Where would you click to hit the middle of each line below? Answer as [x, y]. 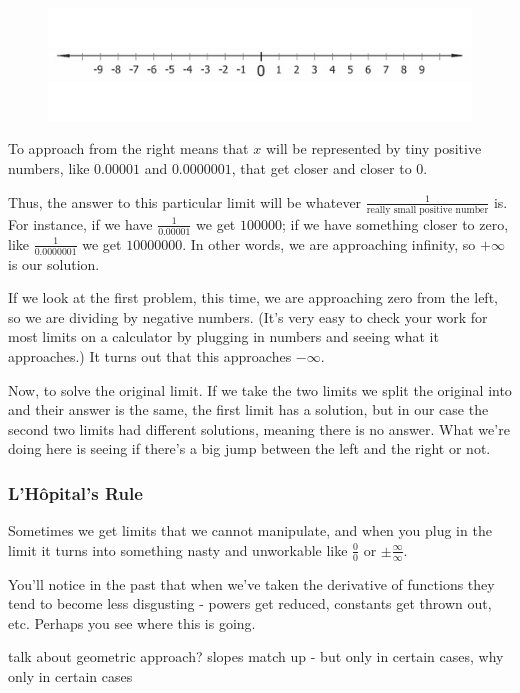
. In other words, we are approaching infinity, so [329, 243]
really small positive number [427, 209]
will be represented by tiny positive [373, 148]
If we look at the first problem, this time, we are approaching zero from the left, [253, 297]
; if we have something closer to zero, [395, 223]
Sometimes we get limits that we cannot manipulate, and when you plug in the [250, 530]
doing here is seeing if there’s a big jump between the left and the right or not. [249, 448]
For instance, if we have [80, 223]
